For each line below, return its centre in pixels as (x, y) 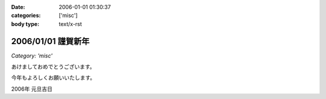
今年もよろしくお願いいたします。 (53, 78)
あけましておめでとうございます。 (53, 67)
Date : (18, 7)
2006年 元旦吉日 (32, 89)
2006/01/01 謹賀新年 (50, 41)
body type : (25, 24)
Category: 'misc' (32, 56)
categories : (26, 16)
